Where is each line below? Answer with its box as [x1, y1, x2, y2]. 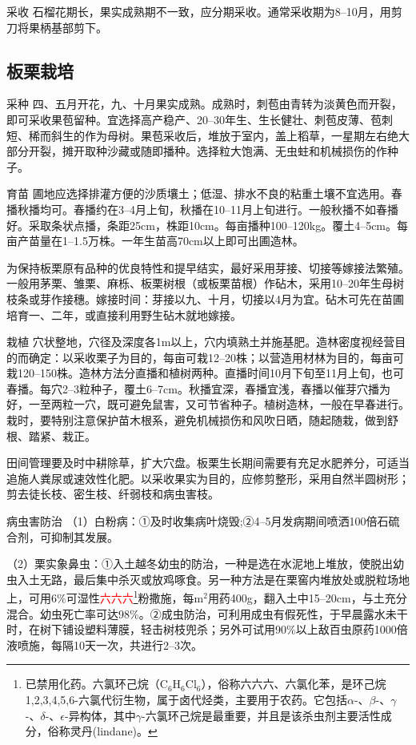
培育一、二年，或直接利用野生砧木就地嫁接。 [6, 306, 242, 323]
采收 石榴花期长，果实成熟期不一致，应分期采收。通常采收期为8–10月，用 [6, 3, 391, 19]
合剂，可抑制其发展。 [6, 528, 118, 545]
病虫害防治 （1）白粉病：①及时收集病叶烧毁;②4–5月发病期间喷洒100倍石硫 [6, 513, 400, 530]
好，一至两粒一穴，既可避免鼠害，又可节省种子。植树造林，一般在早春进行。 [6, 396, 410, 413]
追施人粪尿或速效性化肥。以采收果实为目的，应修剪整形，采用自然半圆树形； [6, 469, 410, 486]
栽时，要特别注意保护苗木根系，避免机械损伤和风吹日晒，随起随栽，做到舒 [6, 412, 398, 429]
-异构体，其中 [65, 707, 136, 723]
